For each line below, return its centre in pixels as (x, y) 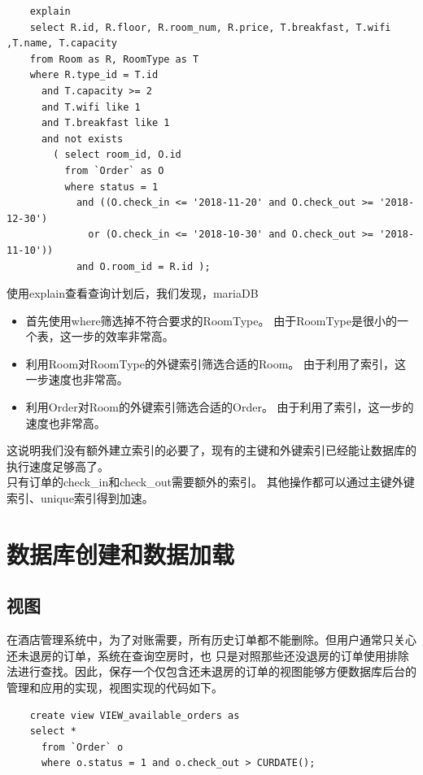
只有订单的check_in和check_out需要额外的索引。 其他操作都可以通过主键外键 (211, 482)
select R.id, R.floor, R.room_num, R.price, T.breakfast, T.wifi (210, 27)
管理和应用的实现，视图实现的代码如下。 (115, 687)
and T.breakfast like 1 (105, 123)
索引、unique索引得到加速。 (80, 498)
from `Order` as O (114, 170)
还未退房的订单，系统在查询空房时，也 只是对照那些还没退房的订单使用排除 (208, 655)
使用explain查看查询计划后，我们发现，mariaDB (133, 293)
